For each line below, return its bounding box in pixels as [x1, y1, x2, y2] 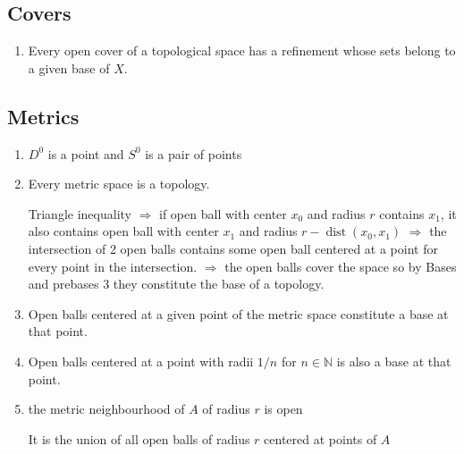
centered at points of [264, 429, 377, 448]
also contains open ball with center [28, 222, 219, 240]
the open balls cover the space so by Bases [224, 256, 457, 275]
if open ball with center [159, 204, 287, 223]
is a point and [47, 144, 124, 163]
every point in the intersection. [28, 256, 198, 275]
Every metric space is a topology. [28, 174, 210, 193]
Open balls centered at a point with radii [28, 351, 254, 370]
